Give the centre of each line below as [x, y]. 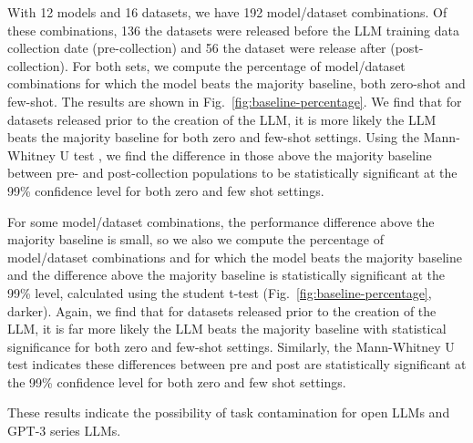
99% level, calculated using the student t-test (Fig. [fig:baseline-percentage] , [220, 292]
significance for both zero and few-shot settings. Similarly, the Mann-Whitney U [231, 346]
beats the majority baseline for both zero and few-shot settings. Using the [214, 137]
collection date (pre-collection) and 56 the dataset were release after [197, 48]
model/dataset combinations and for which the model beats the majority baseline [235, 257]
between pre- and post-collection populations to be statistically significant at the [232, 173]
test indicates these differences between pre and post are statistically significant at [237, 364]
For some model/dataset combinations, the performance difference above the [221, 221]
